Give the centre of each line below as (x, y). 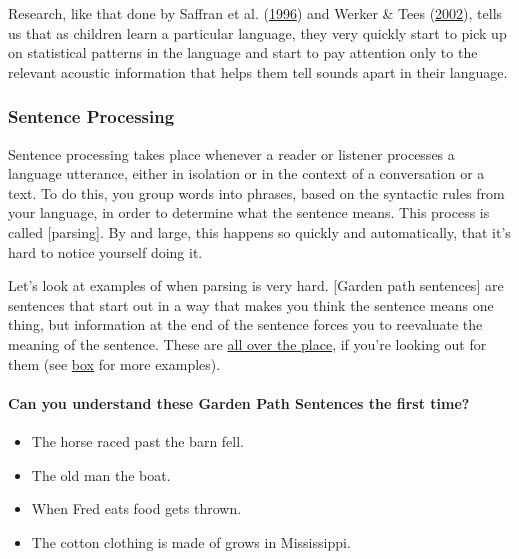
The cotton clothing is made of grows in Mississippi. (191, 541)
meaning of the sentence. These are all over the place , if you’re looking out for (247, 343)
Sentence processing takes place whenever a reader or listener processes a (231, 153)
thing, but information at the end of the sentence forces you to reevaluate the (245, 324)
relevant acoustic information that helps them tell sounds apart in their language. (258, 71)
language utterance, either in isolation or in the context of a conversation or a (246, 173)
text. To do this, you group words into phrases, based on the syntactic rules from (256, 192)
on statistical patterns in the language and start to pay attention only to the (243, 52)
